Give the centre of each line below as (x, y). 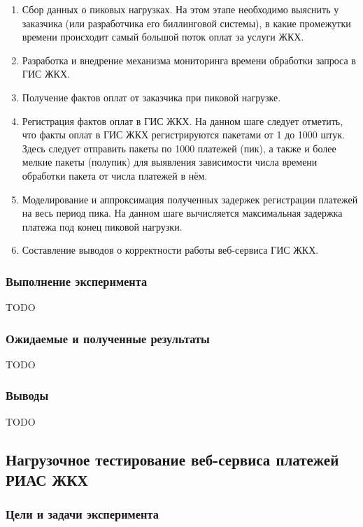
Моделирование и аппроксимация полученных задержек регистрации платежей (190, 199)
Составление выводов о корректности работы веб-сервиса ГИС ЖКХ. (170, 250)
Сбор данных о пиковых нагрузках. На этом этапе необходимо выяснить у (180, 9)
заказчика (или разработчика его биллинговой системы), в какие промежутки (186, 23)
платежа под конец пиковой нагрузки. (102, 226)
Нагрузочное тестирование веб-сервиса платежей (172, 459)
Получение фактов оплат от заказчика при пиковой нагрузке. (151, 97)
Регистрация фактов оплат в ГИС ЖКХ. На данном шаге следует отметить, (183, 121)
